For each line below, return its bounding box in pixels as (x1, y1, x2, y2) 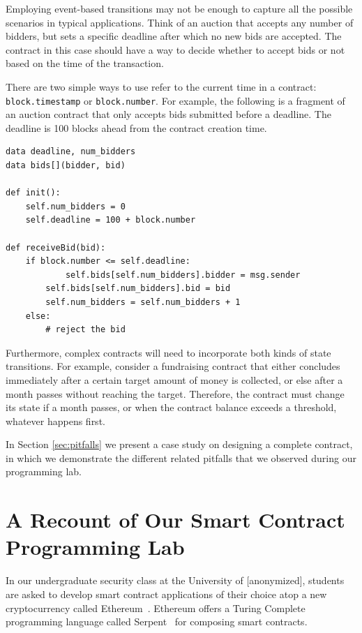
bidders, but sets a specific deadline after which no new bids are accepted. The (6, 29, 342, 43)
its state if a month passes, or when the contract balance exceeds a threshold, (6, 400, 337, 415)
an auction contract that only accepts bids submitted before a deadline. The (6, 107, 331, 121)
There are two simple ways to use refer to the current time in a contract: (6, 79, 317, 94)
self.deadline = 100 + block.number (25, 215, 196, 225)
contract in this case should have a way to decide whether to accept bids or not (6, 42, 345, 57)
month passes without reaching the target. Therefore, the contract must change (6, 386, 345, 401)
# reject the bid (45, 325, 126, 335)
